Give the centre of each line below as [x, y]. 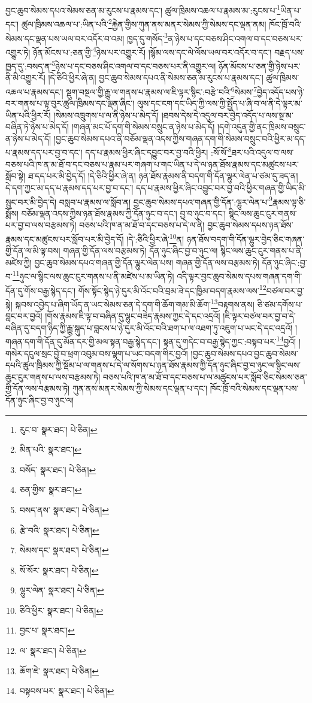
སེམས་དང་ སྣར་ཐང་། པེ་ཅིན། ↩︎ [64, 550]
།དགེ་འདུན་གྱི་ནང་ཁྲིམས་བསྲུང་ [261, 127]
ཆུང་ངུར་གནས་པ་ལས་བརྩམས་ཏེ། [53, 376]
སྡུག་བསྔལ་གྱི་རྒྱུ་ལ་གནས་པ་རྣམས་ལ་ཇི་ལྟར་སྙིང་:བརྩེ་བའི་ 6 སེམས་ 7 [162, 90]
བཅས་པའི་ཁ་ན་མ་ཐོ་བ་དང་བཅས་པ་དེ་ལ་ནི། [142, 225]
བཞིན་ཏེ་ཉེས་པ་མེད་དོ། [37, 127]
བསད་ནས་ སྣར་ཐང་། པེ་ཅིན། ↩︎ [64, 509]
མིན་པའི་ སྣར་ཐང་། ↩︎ [50, 449]
